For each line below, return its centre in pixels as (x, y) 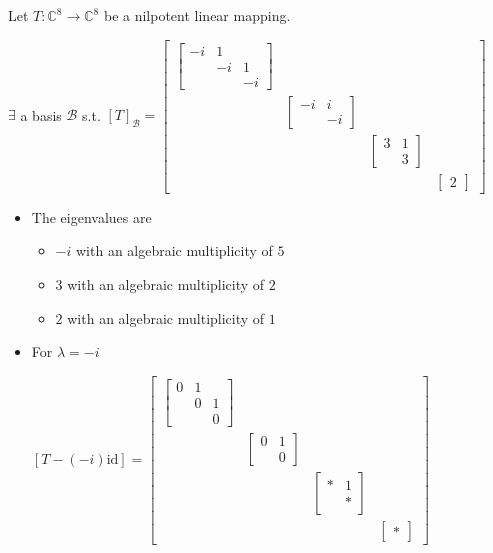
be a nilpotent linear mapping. (197, 15)
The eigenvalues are (91, 216)
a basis (41, 114)
